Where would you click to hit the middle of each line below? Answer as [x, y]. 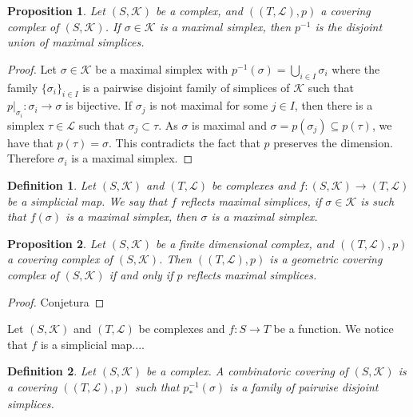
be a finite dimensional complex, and [244, 243]
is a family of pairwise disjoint [304, 386]
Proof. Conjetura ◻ [56, 301]
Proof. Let [32, 68]
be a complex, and [199, 10]
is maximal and [229, 124]
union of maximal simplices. [76, 42]
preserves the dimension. [333, 142]
